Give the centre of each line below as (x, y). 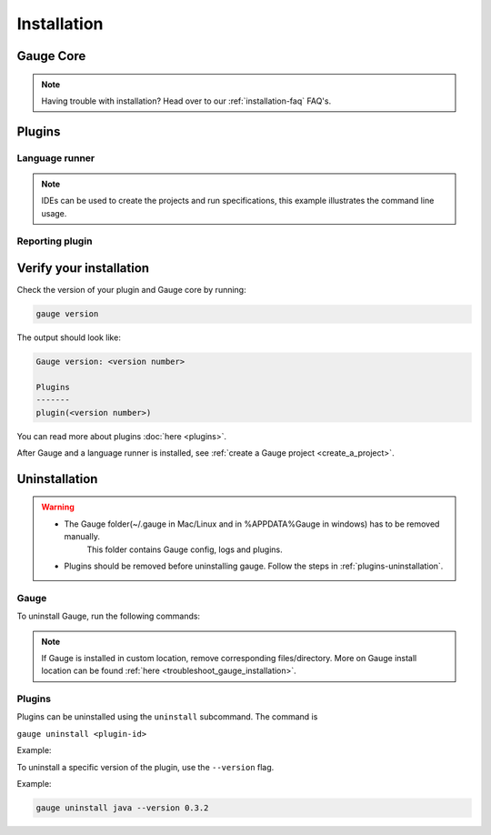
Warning (58, 507)
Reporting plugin (55, 241)
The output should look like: (69, 337)
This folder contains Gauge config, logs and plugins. (185, 549)
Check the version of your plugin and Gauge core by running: (131, 290)
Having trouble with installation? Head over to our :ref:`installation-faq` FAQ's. (186, 101)
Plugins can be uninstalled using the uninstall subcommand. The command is (167, 717)
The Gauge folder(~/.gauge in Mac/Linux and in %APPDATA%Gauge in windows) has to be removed (252, 524)
